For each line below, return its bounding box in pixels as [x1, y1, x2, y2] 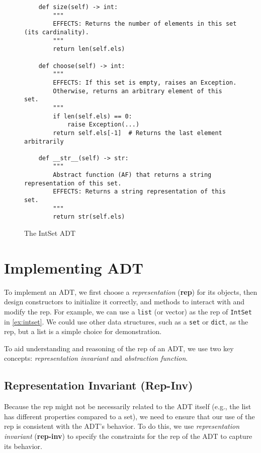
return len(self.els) [53, 45, 125, 53]
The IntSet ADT [24, 228, 76, 238]
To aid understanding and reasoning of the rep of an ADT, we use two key [4, 343, 234, 353]
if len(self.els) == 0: [53, 112, 132, 120]
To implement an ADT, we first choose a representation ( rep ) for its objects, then [4, 286, 257, 297]
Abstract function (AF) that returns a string [53, 171, 212, 179]
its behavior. [4, 440, 42, 451]
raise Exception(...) [67, 121, 140, 128]
